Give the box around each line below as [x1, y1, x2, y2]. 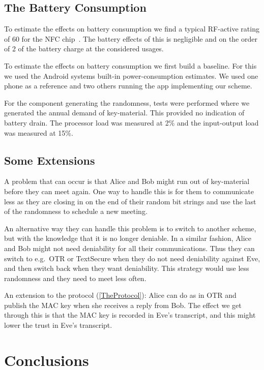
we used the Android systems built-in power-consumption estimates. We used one [4, 70, 258, 81]
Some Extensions [4, 152, 95, 168]
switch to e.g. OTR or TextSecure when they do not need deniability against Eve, [4, 253, 260, 263]
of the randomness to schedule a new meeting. [4, 206, 148, 217]
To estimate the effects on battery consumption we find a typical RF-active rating [4, 23, 259, 34]
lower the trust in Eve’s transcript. [4, 320, 112, 330]
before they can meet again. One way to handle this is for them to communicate [4, 186, 254, 196]
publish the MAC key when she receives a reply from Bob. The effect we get [4, 299, 242, 310]
